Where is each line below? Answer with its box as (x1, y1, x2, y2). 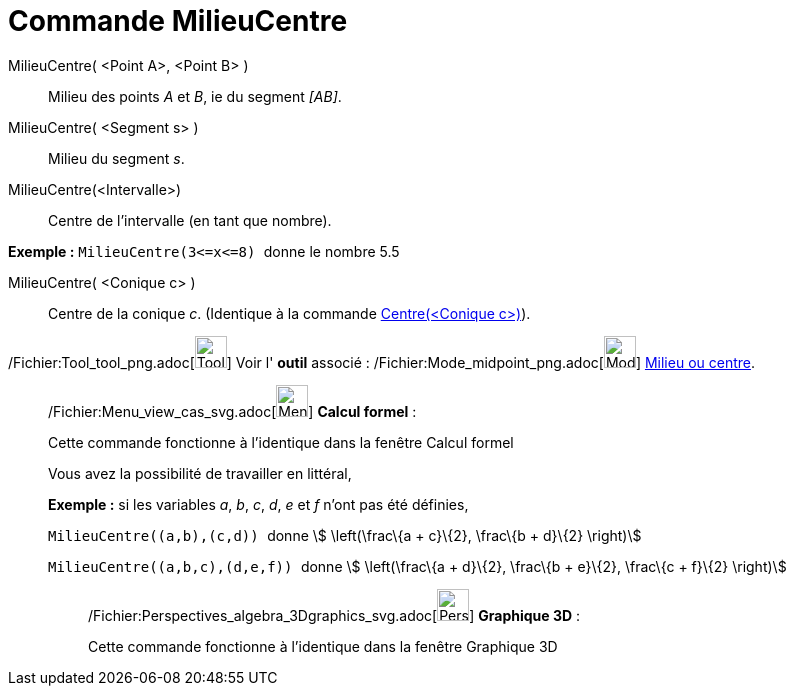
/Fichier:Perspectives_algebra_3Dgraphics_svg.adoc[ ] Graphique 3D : (88, 606, 581, 624)
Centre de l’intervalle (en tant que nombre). (48, 211, 332, 229)
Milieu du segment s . (48, 149, 185, 167)
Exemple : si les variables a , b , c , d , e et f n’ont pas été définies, (48, 495, 469, 513)
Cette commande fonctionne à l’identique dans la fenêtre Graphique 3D (88, 637, 558, 655)
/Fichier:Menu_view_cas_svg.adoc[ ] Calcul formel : (48, 402, 417, 420)
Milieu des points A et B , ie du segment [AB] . (48, 87, 342, 105)
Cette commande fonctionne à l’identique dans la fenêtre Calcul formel (48, 433, 514, 451)
